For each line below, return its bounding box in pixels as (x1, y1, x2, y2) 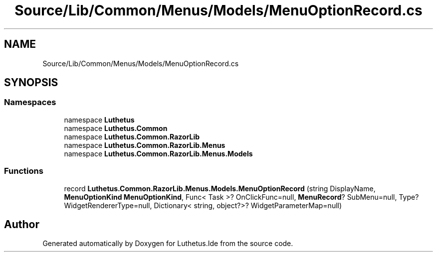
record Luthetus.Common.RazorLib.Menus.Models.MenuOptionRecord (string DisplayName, (64, 184, 376, 193)
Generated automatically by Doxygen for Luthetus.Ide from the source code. (42, 239, 293, 248)
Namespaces (4, 97, 56, 108)
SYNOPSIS (4, 76, 58, 89)
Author (4, 218, 39, 231)
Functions (4, 166, 43, 176)
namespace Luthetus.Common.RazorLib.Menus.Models (64, 149, 253, 158)
